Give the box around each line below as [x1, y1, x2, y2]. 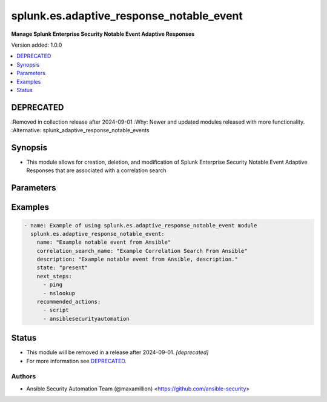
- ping [43, 281, 63, 288]
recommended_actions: [36, 298, 101, 306]
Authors [11, 372, 36, 381]
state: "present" [36, 264, 88, 271]
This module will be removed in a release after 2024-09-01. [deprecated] [26, 349, 209, 356]
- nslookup [43, 290, 76, 296]
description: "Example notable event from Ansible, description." [36, 256, 239, 263]
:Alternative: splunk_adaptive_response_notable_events [11, 127, 150, 134]
